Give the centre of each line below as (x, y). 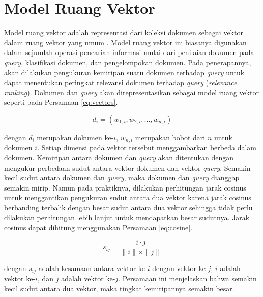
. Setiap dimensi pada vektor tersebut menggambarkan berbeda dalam (147, 147)
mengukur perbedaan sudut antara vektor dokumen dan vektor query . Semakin (127, 167)
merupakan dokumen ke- (75, 137)
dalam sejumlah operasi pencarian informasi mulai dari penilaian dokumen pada (129, 52)
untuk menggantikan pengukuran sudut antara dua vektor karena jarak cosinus (128, 197)
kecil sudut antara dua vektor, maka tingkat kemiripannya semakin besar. (119, 288)
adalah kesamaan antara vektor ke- (93, 268)
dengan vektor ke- (180, 268)
